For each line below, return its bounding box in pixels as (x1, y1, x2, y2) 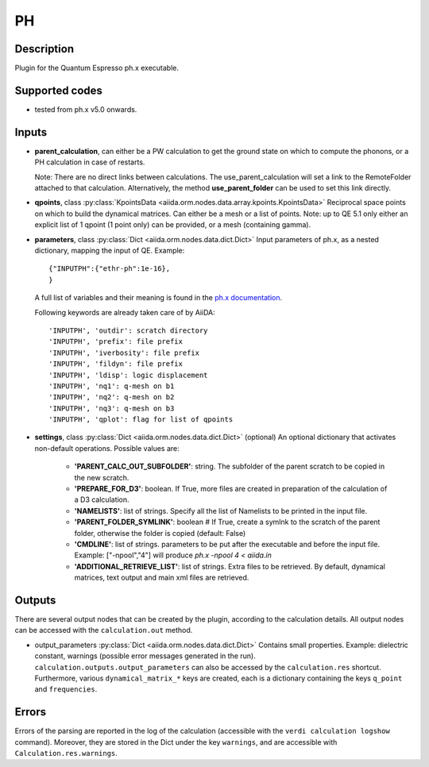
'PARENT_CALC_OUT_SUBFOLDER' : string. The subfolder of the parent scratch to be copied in (74, 461, 385, 472)
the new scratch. (74, 472, 129, 482)
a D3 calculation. (74, 495, 130, 504)
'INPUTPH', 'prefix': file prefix (48, 337, 183, 346)
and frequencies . (34, 684, 98, 694)
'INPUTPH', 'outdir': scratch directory (48, 326, 208, 335)
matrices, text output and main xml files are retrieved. (74, 572, 249, 583)
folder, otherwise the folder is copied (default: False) (74, 528, 246, 538)
